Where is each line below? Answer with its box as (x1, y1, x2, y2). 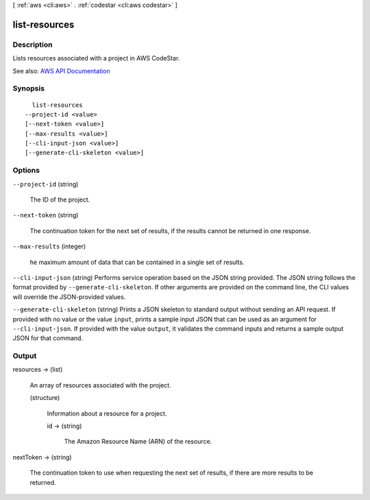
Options (12, 165, 40, 175)
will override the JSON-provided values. (12, 292, 126, 301)
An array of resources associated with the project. (29, 381, 171, 389)
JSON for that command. (12, 334, 84, 342)
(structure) (29, 394, 60, 402)
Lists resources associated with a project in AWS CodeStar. (12, 54, 180, 62)
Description (12, 40, 53, 49)
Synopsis (12, 84, 45, 93)
